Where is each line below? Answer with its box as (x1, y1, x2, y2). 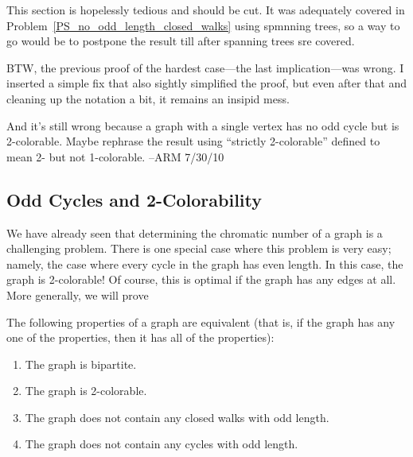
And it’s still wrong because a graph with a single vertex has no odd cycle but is (6, 117, 399, 134)
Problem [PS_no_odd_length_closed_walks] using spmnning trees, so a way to (6, 17, 400, 33)
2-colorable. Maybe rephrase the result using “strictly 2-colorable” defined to (6, 133, 380, 149)
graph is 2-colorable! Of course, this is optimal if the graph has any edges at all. (6, 271, 396, 288)
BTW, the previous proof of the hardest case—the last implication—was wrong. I (6, 59, 404, 76)
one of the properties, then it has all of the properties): (6, 329, 275, 346)
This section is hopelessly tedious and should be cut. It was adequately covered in (6, 2, 405, 17)
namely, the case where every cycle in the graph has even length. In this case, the (6, 255, 403, 272)
